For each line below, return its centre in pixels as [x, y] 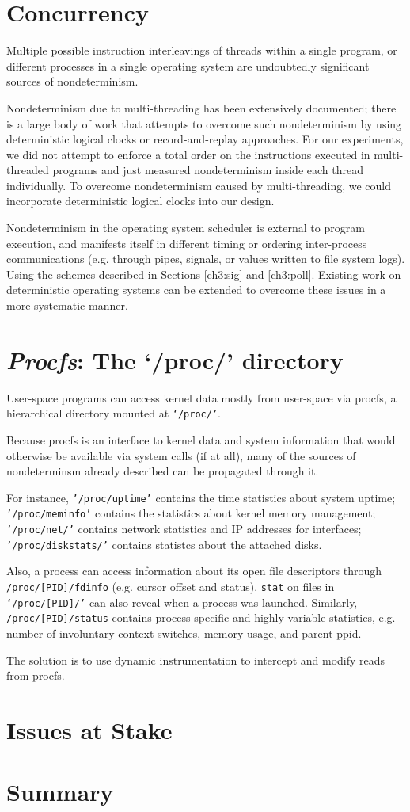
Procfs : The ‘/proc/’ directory [175, 360]
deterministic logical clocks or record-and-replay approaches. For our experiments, [205, 139]
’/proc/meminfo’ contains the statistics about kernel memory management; [191, 513]
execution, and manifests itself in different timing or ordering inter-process [187, 243]
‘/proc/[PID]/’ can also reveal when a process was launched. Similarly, [182, 602]
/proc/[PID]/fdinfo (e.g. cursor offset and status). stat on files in [171, 586]
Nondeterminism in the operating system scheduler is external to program [186, 228]
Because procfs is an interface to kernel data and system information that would [201, 440]
